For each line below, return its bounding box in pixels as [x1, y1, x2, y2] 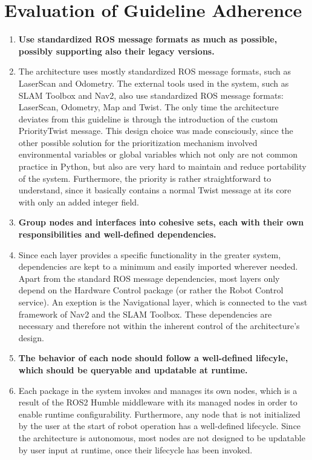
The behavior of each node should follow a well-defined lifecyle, [18, 352, 288, 364]
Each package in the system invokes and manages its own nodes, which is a [18, 384, 297, 396]
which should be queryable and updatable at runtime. [18, 363, 248, 376]
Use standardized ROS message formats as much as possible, [18, 33, 278, 45]
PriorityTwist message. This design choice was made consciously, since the [18, 124, 293, 137]
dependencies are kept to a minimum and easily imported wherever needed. [18, 260, 298, 273]
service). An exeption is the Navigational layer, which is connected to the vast [18, 296, 308, 308]
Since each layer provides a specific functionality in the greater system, [18, 248, 281, 261]
